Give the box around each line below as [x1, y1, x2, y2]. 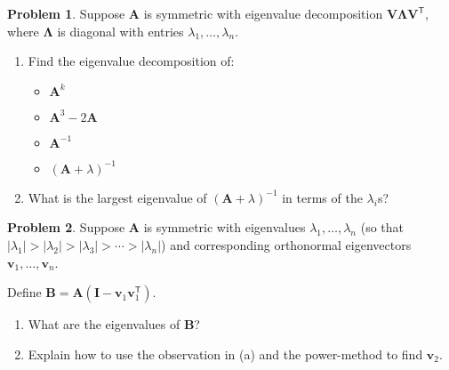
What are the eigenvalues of [28, 315, 180, 334]
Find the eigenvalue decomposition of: [28, 52, 235, 70]
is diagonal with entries [57, 21, 184, 40]
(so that [360, 218, 404, 237]
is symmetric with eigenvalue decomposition [143, 4, 383, 22]
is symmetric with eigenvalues [143, 218, 306, 237]
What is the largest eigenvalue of [28, 188, 207, 206]
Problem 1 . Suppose [7, 4, 125, 22]
